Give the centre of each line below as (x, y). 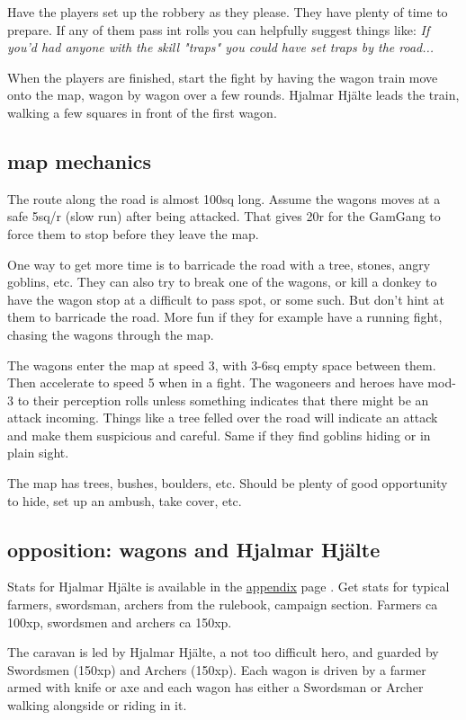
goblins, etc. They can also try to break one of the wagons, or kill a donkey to (222, 282)
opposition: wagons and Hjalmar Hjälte (194, 549)
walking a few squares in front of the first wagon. (142, 112)
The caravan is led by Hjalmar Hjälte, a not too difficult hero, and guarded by (223, 652)
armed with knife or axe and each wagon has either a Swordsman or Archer (215, 687)
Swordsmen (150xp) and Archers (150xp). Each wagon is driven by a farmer (217, 669)
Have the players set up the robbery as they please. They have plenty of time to (228, 12)
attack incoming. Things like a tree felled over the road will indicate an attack (223, 418)
